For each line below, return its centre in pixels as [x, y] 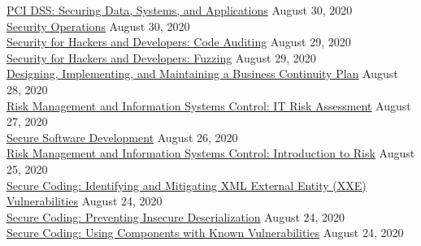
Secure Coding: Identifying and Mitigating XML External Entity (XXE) [187, 185]
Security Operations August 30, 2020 [98, 26]
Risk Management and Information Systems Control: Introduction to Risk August [211, 153]
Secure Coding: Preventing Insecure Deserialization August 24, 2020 [176, 216]
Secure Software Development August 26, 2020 [122, 137]
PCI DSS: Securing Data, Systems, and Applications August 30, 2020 [180, 10]
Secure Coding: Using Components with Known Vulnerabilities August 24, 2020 [205, 233]
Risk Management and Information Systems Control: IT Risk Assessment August [209, 105]
